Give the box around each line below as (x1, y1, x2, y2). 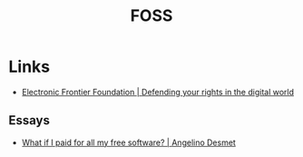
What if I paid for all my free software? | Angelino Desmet (21, 137, 237, 148)
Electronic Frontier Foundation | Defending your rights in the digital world (21, 86, 295, 97)
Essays (8, 113, 51, 128)
